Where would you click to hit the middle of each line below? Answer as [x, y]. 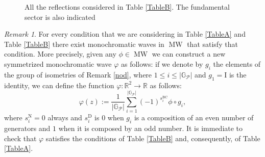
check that [20, 138]
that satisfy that [212, 44]
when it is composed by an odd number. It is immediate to [151, 128]
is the [238, 74]
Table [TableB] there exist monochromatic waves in [84, 44]
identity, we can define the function [59, 85]
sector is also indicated [60, 17]
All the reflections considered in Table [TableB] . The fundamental [127, 7]
